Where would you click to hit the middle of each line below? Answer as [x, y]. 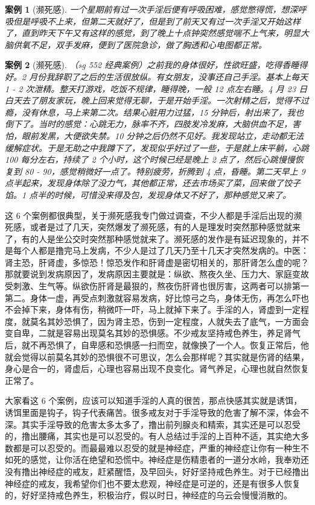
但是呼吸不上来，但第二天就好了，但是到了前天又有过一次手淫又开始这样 [157, 21]
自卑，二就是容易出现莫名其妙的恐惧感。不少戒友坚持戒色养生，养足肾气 [157, 333]
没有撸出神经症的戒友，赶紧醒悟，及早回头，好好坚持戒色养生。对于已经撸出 [157, 471]
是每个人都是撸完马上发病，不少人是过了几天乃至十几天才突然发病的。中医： [157, 250]
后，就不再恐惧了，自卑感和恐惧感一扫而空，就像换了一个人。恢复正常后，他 [157, 345]
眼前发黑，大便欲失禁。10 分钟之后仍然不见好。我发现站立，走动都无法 [163, 135]
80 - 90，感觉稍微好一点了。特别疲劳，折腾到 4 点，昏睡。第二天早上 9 [165, 171]
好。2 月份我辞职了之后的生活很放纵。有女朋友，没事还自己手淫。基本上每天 [157, 76]
